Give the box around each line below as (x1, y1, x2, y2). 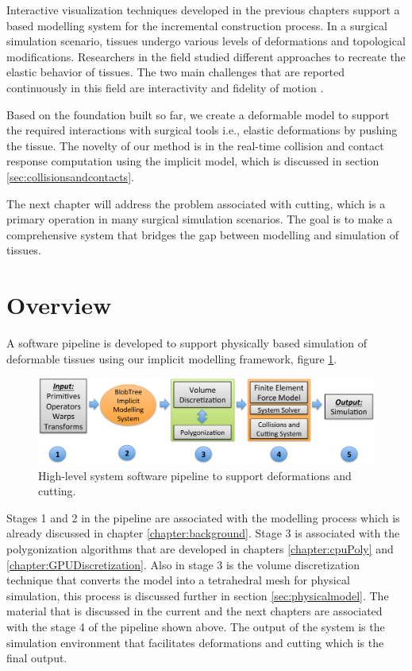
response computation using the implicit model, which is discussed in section (6, 153, 379, 169)
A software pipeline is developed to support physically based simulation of (6, 335, 368, 351)
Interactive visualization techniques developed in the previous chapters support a (6, 2, 400, 17)
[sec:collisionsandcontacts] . (6, 168, 134, 184)
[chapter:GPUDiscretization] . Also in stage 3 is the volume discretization (6, 556, 360, 572)
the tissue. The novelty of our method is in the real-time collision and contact (6, 137, 384, 153)
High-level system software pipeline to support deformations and (38, 467, 352, 483)
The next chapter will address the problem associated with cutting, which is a (6, 195, 386, 211)
